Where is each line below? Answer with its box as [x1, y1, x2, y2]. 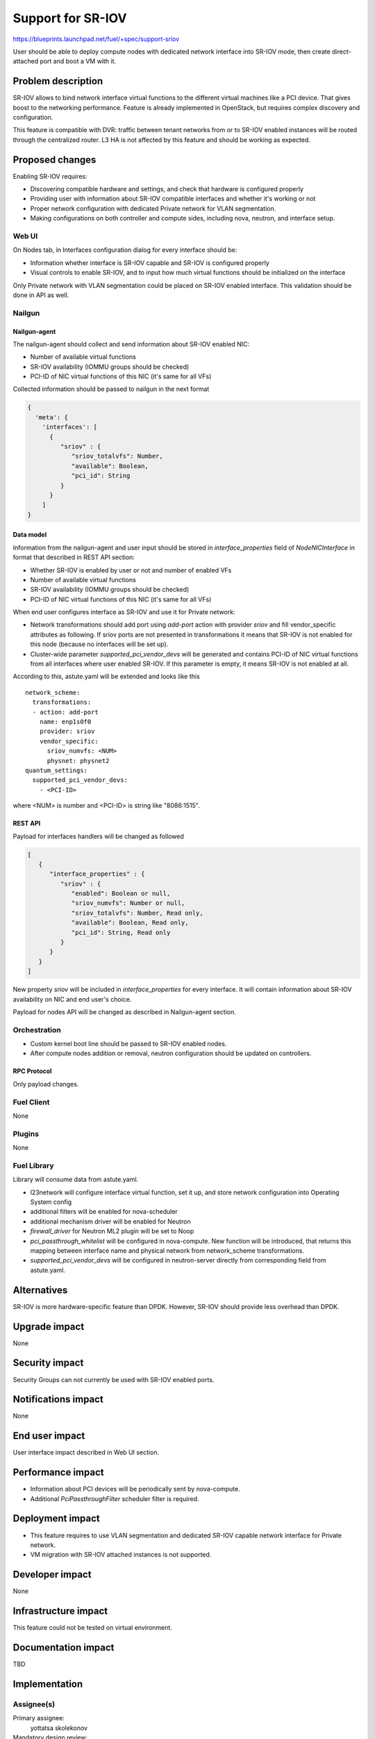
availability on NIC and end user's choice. [12, 995, 132, 1003]
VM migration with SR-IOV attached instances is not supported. [30, 1550, 212, 1559]
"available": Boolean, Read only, [71, 919, 189, 927]
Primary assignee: [12, 1714, 65, 1722]
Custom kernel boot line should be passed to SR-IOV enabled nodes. [30, 1040, 227, 1048]
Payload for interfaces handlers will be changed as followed [12, 832, 184, 840]
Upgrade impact [12, 1320, 85, 1332]
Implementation [12, 1678, 83, 1690]
